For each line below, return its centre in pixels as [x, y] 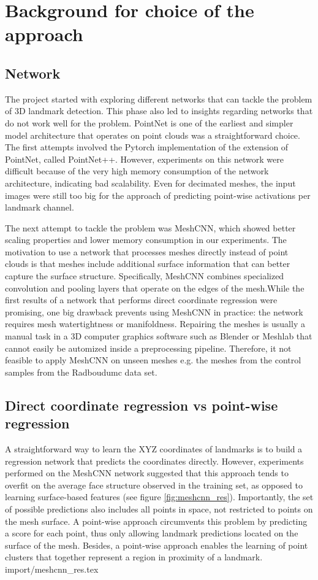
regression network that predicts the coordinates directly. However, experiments [154, 461]
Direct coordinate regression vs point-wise [142, 405]
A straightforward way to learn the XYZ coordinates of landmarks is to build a [154, 449]
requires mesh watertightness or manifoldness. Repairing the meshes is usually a [155, 324]
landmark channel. [40, 207]
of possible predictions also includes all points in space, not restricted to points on [159, 508]
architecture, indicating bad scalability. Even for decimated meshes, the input [150, 183]
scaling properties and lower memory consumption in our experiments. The [146, 240]
